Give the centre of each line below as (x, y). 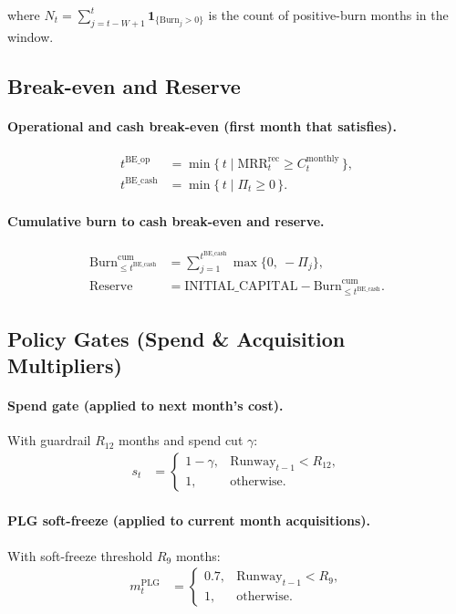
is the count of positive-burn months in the (328, 15)
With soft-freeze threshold (80, 555)
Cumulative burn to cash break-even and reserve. (166, 221)
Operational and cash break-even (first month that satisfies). (202, 125)
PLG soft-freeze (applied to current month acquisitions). (189, 520)
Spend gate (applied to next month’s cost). (145, 406)
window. (31, 36)
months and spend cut (181, 440)
